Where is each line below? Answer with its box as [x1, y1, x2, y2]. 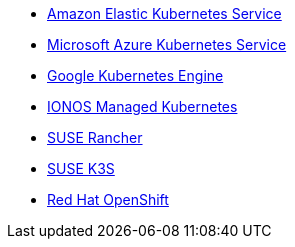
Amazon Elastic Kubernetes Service [47, 5, 282, 22]
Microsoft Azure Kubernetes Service [47, 36, 287, 53]
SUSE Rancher [47, 129, 143, 146]
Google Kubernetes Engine [47, 67, 224, 84]
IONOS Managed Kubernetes [47, 98, 238, 115]
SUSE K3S [47, 160, 115, 177]
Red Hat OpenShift [47, 191, 169, 208]
